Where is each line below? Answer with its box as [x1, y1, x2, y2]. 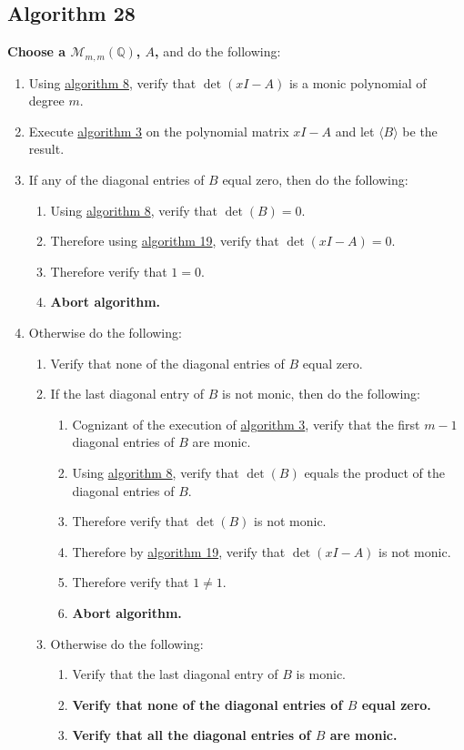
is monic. [296, 664, 347, 684]
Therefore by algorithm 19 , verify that [72, 542, 286, 561]
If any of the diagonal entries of [28, 170, 205, 189]
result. [28, 139, 65, 158]
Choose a [7, 42, 66, 61]
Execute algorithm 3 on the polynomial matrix [28, 121, 289, 140]
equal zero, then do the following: [222, 170, 409, 189]
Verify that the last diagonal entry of [72, 664, 278, 684]
